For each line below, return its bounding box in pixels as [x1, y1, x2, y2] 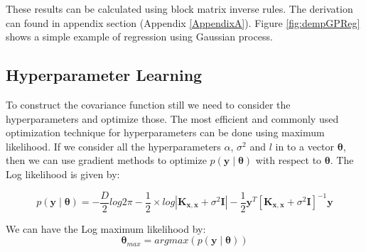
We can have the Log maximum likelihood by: [6, 221, 206, 236]
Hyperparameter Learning [6, 64, 203, 86]
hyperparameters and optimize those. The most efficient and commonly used [6, 111, 339, 126]
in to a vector [275, 138, 334, 153]
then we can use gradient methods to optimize [6, 153, 207, 168]
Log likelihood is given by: [6, 166, 120, 181]
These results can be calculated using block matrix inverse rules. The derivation [6, 1, 353, 16]
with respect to [255, 153, 322, 168]
